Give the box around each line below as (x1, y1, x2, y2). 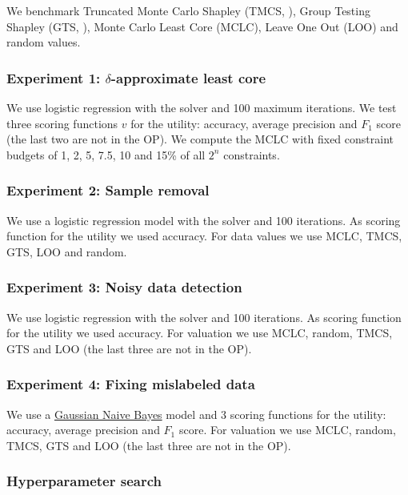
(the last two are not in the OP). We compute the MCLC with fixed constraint (6, 131, 394, 147)
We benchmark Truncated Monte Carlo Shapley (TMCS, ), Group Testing (6, 2, 370, 18)
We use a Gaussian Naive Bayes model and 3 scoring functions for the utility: (6, 405, 386, 422)
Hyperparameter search (6, 471, 162, 491)
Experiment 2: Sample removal (6, 180, 210, 200)
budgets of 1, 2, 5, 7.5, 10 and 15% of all (6, 146, 206, 163)
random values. (6, 34, 81, 50)
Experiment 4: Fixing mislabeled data (6, 374, 255, 394)
